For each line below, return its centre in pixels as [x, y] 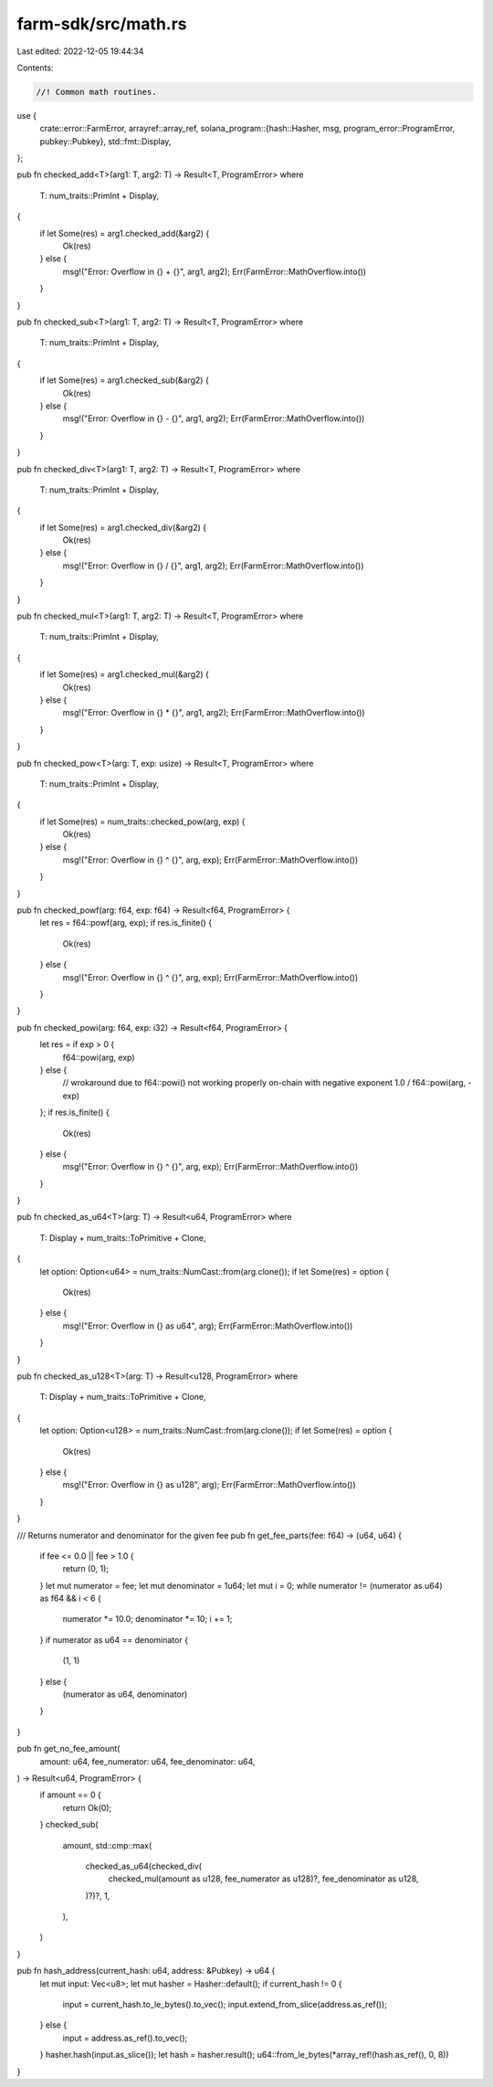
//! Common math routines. [96, 92]
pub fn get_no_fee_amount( [68, 1749]
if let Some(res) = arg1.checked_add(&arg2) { [125, 233]
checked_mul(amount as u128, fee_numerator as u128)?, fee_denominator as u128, [263, 1879]
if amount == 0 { [71, 1795]
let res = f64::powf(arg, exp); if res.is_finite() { [126, 923]
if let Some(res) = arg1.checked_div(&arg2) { [123, 527]
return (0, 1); [86, 1569]
